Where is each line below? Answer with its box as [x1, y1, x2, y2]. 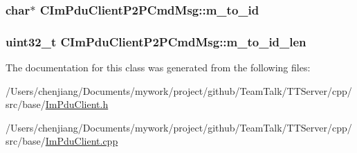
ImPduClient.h [45, 97, 109, 111]
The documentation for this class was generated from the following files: [6, 60, 311, 75]
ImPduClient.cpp [45, 134, 118, 148]
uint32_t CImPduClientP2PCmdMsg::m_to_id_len [6, 33, 306, 50]
